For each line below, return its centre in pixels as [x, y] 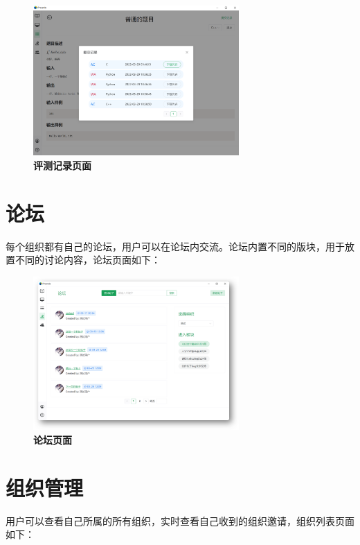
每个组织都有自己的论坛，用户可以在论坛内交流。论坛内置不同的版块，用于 [175, 246]
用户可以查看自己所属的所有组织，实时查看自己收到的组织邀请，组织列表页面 [180, 520]
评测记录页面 [62, 165]
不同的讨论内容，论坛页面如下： [88, 260]
